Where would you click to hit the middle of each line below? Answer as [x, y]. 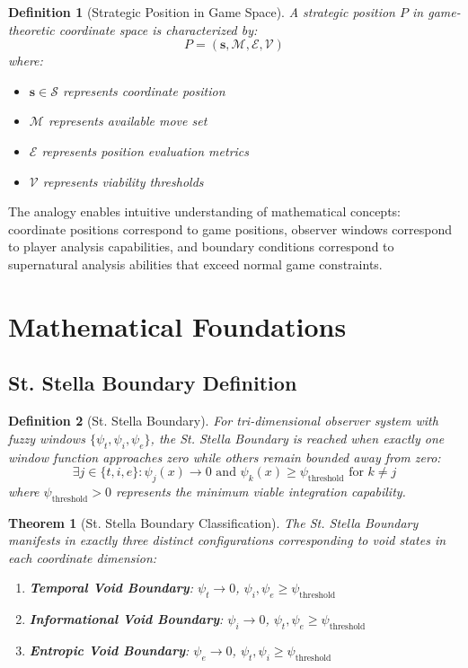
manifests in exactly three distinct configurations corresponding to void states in [227, 540]
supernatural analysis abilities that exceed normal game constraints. [195, 264]
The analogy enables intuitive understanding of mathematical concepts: [205, 211]
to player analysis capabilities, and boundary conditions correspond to [201, 246]
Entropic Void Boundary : [109, 650]
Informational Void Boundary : [126, 619]
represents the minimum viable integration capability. [260, 491]
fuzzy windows [47, 438]
